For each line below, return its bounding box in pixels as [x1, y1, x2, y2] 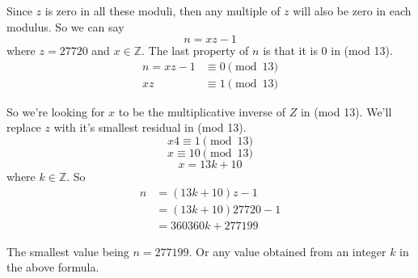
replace [6, 119, 41, 136]
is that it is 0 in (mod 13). [263, 42, 393, 59]
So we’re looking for [6, 103, 105, 120]
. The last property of [141, 42, 249, 59]
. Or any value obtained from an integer [188, 242, 386, 259]
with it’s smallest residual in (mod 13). [53, 119, 247, 136]
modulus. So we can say [6, 18, 125, 35]
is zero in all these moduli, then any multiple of [44, 2, 281, 19]
